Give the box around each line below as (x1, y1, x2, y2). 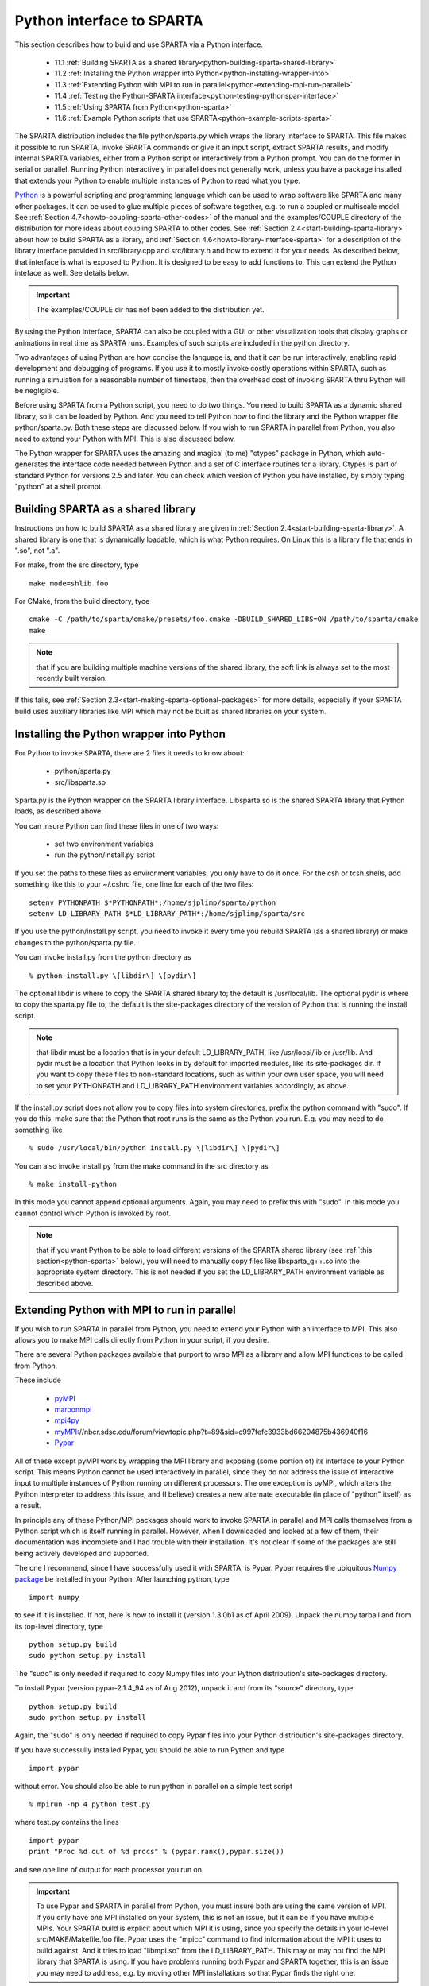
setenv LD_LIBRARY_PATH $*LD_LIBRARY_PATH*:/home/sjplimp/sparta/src (29, 910, 306, 918)
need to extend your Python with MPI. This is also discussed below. (14, 434, 236, 443)
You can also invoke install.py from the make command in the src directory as (14, 1161, 269, 1171)
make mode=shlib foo (29, 578, 109, 588)
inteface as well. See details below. (14, 268, 129, 277)
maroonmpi (54, 1404, 92, 1414)
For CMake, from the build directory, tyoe (14, 597, 150, 606)
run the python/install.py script (54, 850, 155, 860)
